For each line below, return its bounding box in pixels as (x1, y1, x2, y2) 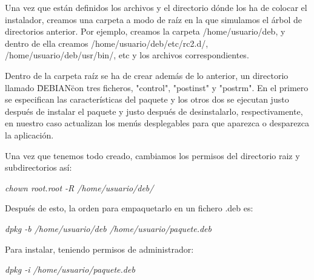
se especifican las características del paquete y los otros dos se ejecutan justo (5, 93, 289, 106)
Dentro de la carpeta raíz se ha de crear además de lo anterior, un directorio (5, 69, 289, 81)
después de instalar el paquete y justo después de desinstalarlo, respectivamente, (5, 104, 303, 117)
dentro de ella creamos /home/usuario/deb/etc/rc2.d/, (5, 36, 209, 49)
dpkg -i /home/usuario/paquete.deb (5, 263, 135, 276)
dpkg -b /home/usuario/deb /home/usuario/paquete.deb (5, 222, 212, 234)
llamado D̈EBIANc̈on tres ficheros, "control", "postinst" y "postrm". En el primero (5, 81, 309, 94)
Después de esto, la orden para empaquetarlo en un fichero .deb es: (5, 202, 253, 214)
